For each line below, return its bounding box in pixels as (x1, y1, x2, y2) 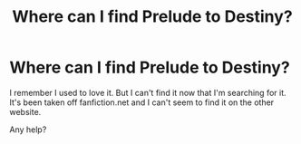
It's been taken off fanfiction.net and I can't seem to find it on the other (9, 97, 275, 108)
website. (9, 106, 42, 117)
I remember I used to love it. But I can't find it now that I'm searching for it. (9, 87, 287, 98)
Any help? (9, 124, 47, 135)
